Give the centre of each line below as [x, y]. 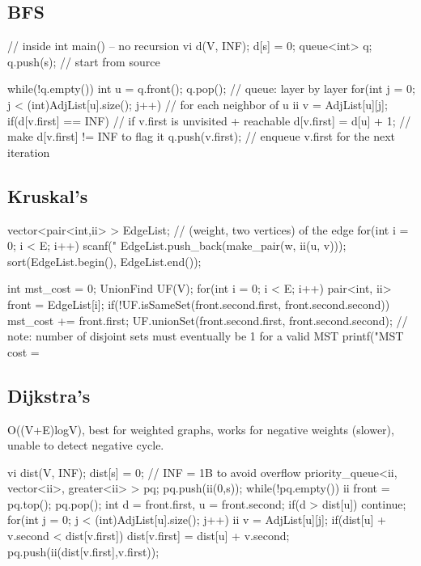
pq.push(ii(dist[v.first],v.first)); [83, 551]
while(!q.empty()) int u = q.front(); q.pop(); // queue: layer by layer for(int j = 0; [211, 89]
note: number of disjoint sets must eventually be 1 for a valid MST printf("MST [206, 336]
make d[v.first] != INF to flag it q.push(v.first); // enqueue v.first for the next [202, 136]
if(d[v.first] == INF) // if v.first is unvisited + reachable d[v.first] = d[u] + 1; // [209, 120]
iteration [29, 152]
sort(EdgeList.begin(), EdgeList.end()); [104, 261]
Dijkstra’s [49, 395]
